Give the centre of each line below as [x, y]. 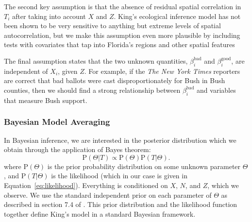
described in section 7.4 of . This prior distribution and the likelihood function [121, 204]
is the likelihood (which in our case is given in [119, 176]
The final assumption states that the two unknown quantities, [96, 60]
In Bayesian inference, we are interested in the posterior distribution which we [120, 140]
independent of [26, 71]
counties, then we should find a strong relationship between [92, 90]
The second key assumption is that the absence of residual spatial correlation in [123, 6]
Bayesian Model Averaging [57, 122]
